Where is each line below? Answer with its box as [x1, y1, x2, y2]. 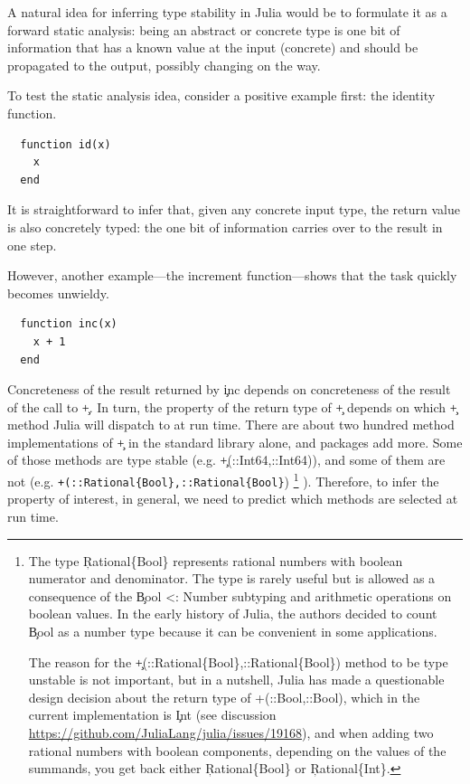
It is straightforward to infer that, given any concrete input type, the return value [7, 200, 460, 219]
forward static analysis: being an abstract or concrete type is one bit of [7, 20, 400, 39]
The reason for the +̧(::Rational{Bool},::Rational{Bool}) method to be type [28, 652, 448, 671]
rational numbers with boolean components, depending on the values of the [28, 741, 446, 760]
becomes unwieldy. [7, 283, 109, 302]
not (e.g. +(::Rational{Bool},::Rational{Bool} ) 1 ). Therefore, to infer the [7, 469, 439, 490]
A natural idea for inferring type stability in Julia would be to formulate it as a [7, 3, 447, 21]
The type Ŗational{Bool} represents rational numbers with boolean [28, 551, 403, 570]
